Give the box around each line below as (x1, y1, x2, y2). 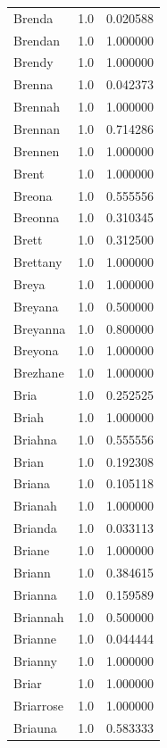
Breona (13, 186, 53, 204)
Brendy (13, 53, 54, 71)
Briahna (13, 429, 57, 448)
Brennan (13, 119, 60, 137)
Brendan (13, 30, 60, 49)
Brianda (13, 519, 57, 537)
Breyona (13, 341, 59, 360)
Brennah (13, 97, 60, 116)
